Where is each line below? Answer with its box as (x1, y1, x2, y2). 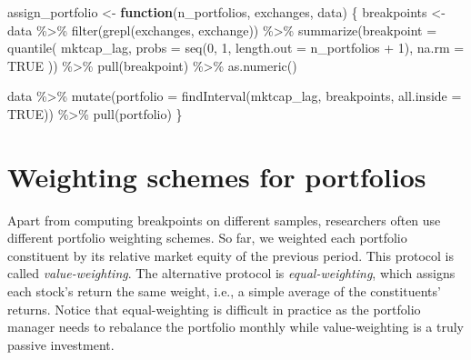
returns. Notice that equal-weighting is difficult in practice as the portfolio (7, 299, 421, 318)
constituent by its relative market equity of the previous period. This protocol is (7, 245, 454, 265)
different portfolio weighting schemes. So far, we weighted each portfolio (7, 228, 407, 247)
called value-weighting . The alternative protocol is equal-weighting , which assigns (7, 264, 456, 283)
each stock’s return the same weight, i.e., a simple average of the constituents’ (7, 282, 441, 301)
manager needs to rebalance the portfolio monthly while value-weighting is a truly (7, 317, 464, 336)
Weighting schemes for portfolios (7, 157, 426, 195)
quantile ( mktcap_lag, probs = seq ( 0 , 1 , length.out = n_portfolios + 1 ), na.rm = (7, 38, 465, 57)
